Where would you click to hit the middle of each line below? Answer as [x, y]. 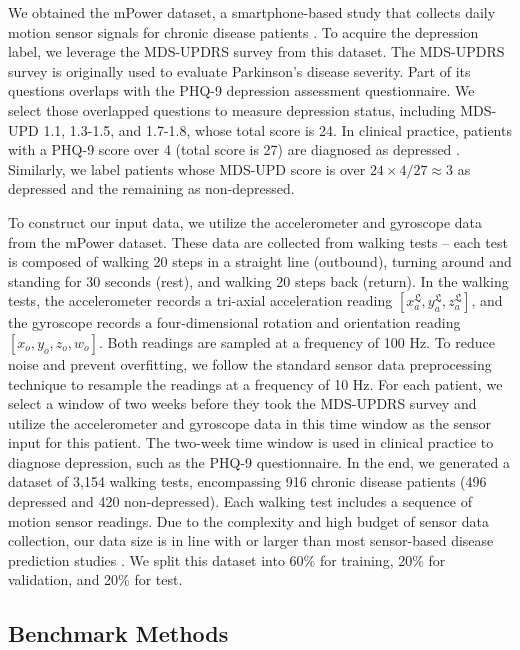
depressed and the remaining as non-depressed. [151, 188]
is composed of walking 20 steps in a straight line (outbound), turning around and [260, 261]
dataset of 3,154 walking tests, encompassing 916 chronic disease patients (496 [247, 481]
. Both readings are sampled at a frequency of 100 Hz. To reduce [296, 341]
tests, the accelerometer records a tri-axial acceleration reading [200, 300]
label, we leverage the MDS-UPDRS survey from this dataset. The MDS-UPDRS [256, 51]
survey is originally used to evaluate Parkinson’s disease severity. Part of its [239, 70]
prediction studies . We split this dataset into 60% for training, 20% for [227, 559]
